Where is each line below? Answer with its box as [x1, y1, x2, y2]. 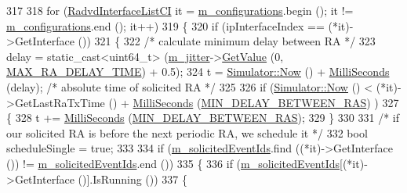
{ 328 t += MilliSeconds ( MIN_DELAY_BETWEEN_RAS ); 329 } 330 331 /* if [6, 109, 400, 126]
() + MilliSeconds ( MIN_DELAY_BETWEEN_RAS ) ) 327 [108, 94, 399, 110]
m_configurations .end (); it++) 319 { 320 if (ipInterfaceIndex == [6, 17, 325, 34]
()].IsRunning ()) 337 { [78, 170, 188, 187]
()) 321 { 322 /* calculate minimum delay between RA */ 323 [78, 33, 376, 49]
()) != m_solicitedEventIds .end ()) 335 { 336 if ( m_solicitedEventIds [6, 155, 340, 171]
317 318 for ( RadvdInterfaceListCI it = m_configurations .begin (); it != [6, 2, 354, 18]
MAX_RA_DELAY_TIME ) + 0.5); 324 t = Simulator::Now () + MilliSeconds [6, 63, 390, 80]
